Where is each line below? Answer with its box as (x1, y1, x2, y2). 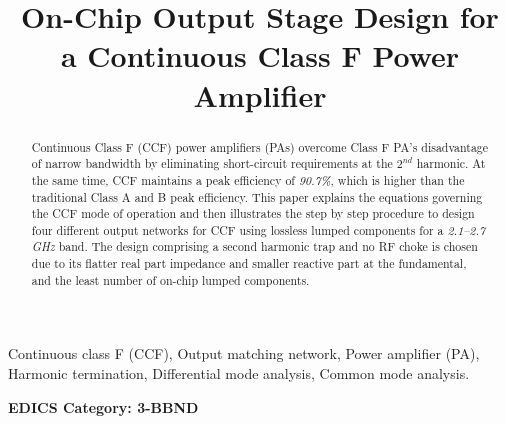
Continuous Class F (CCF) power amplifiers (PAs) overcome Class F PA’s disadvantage (31, 138, 489, 155)
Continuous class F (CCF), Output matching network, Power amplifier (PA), (8, 343, 480, 364)
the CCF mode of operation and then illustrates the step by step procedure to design (31, 205, 475, 222)
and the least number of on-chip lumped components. (31, 271, 310, 288)
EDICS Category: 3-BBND (8, 396, 199, 417)
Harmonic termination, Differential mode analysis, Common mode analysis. (8, 363, 470, 384)
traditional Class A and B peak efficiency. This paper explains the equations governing (31, 188, 483, 205)
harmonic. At (416, 155, 486, 172)
